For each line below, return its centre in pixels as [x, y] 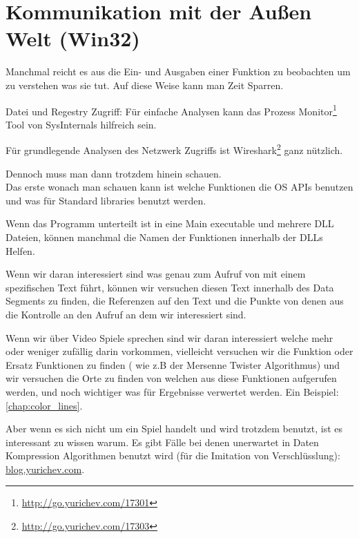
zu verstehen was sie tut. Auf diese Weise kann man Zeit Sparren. [145, 85]
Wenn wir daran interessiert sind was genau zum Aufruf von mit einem [156, 274]
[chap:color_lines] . [44, 405]
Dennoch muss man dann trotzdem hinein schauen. [114, 173]
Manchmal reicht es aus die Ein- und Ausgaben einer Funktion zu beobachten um [178, 71]
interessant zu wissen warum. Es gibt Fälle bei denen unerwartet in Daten [162, 442]
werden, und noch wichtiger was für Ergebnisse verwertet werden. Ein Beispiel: [172, 391]
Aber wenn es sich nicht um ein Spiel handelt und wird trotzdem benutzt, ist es [174, 429]
